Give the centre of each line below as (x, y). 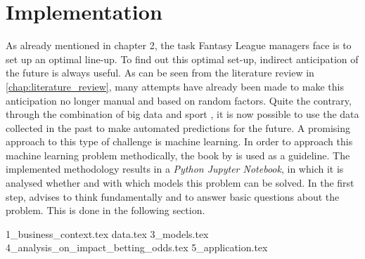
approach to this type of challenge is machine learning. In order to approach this (179, 141)
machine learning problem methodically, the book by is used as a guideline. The (178, 155)
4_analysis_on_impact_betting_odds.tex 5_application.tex (137, 247)
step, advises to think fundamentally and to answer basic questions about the (173, 196)
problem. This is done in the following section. (105, 210)
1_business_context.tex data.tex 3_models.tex (107, 233)
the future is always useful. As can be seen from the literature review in (160, 73)
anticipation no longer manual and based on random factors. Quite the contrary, (179, 100)
